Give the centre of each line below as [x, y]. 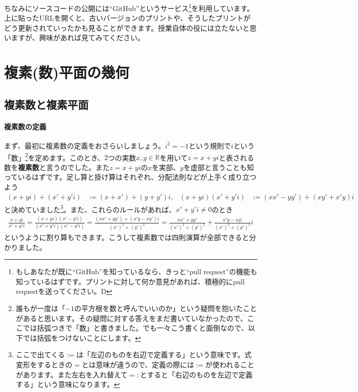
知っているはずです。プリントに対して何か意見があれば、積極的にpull [130, 281]
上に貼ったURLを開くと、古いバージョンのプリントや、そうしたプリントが [127, 18]
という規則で [210, 145]
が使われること [230, 365]
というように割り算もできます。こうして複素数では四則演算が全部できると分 [130, 237]
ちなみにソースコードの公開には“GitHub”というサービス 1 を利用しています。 [129, 7]
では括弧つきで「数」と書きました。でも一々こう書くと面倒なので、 [136, 328]
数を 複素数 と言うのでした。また [57, 167]
